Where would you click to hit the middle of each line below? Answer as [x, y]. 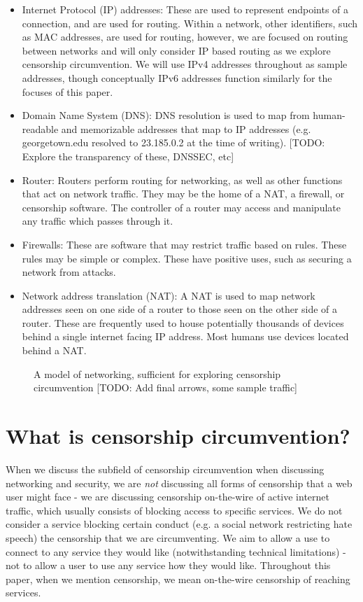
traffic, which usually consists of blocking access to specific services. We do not [174, 510]
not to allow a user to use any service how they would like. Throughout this [168, 565]
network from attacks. [69, 272]
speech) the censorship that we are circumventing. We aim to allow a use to [168, 537]
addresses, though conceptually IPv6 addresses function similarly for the [177, 77]
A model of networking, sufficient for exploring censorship [157, 373]
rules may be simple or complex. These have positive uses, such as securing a [187, 258]
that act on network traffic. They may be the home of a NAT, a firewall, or [183, 194]
